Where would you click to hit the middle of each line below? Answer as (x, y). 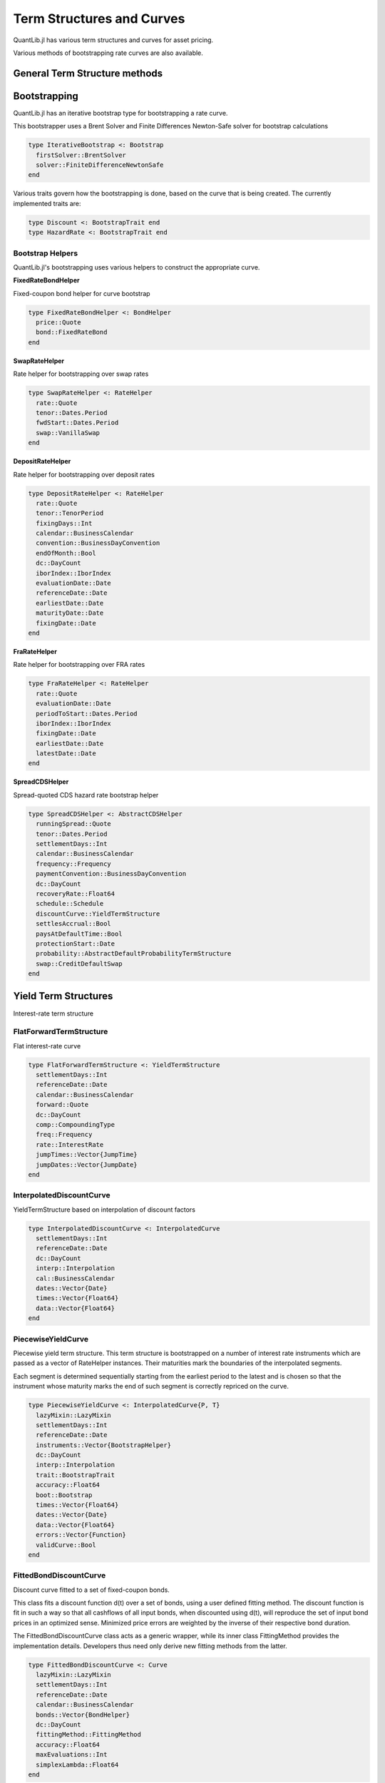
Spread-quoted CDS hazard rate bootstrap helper (86, 795)
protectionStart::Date (76, 944)
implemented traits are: (47, 203)
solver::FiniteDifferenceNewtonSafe (100, 165)
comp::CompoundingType (76, 1125)
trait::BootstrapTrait (76, 1475)
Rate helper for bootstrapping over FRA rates (79, 665)
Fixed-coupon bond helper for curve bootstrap (82, 293)
